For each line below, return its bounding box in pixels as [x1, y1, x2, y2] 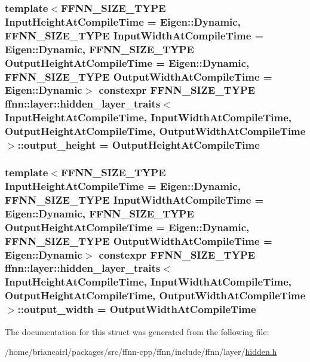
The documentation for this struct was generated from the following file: [5, 325, 269, 338]
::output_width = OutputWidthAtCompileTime [17, 302, 256, 317]
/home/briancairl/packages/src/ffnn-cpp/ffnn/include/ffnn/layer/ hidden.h [5, 345, 277, 358]
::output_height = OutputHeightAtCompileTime [17, 137, 260, 152]
